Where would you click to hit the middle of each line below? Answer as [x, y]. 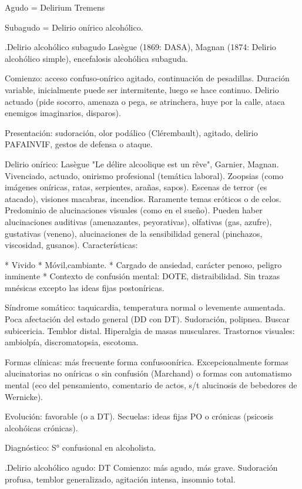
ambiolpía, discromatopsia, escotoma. [72, 342]
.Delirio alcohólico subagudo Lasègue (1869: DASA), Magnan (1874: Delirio [140, 47]
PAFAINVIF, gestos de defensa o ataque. [79, 144]
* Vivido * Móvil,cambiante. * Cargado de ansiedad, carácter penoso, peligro [143, 264]
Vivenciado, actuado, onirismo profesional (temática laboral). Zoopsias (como [144, 175]
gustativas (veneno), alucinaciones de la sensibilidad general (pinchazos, [134, 233]
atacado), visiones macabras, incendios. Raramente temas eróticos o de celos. [143, 198]
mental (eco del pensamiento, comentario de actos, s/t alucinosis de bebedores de [151, 385]
